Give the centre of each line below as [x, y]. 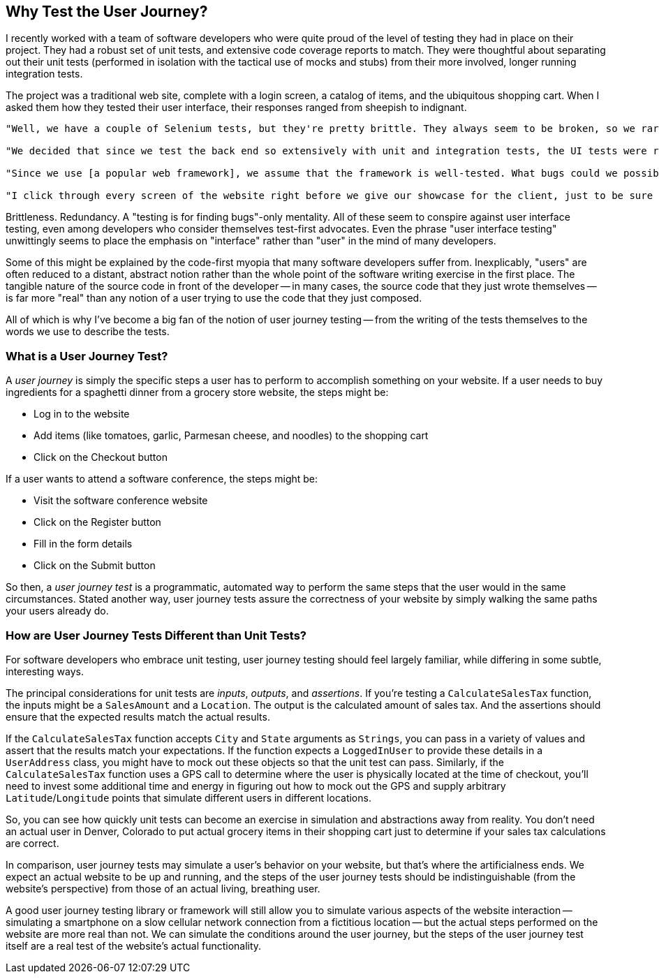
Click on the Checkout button [101, 457]
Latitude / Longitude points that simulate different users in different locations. [188, 797]
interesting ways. [45, 671]
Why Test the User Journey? [107, 12]
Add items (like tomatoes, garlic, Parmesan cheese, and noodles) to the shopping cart [231, 436]
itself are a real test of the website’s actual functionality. [134, 945]
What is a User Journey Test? [87, 356]
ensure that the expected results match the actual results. [138, 716]
